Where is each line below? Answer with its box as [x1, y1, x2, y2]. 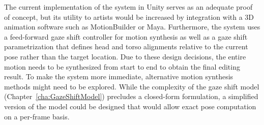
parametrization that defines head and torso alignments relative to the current [4, 41, 248, 52]
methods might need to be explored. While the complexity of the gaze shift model [4, 81, 259, 91]
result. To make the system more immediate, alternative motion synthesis [4, 71, 233, 82]
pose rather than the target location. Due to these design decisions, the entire [4, 51, 246, 61]
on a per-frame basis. [4, 111, 70, 121]
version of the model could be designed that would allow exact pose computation [4, 101, 256, 111]
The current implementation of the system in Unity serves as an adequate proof [4, 2, 253, 12]
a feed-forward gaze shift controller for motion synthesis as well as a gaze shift [4, 31, 248, 42]
